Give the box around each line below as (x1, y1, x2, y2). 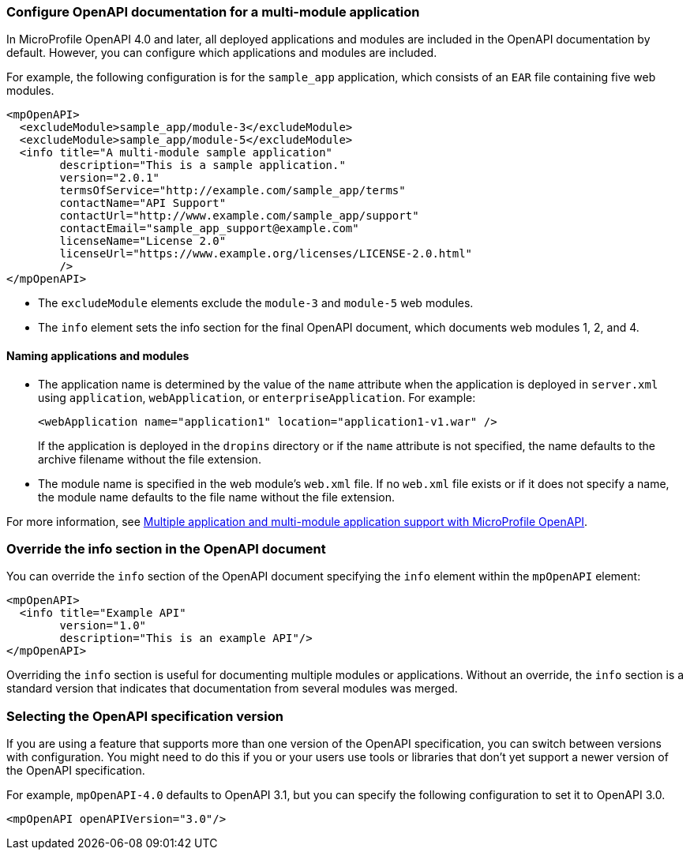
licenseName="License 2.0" (59, 235, 227, 248)
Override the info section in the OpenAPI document (6, 540, 326, 557)
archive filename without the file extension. (38, 452, 261, 466)
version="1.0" (59, 619, 147, 633)
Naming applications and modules (6, 348, 189, 362)
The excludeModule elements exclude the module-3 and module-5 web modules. (38, 296, 474, 310)
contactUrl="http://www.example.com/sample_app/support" (59, 209, 419, 223)
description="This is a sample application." (59, 159, 346, 172)
